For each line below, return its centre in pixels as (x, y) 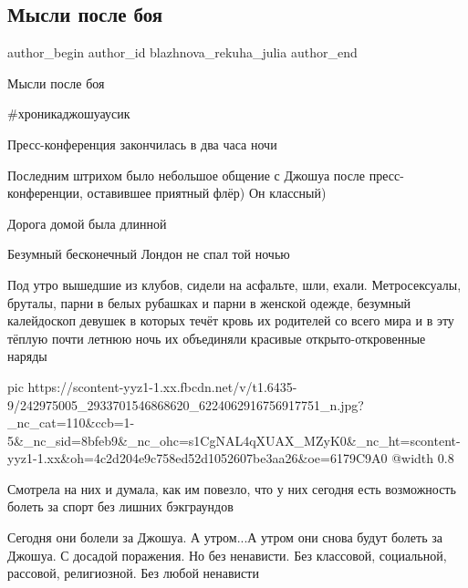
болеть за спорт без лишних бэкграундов (120, 506)
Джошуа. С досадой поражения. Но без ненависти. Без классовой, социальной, (227, 555)
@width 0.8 (423, 458)
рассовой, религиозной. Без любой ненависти (133, 573)
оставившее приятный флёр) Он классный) (207, 193)
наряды (27, 356)
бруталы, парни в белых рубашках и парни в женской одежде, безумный (209, 302)
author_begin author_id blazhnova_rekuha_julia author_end (182, 52)
